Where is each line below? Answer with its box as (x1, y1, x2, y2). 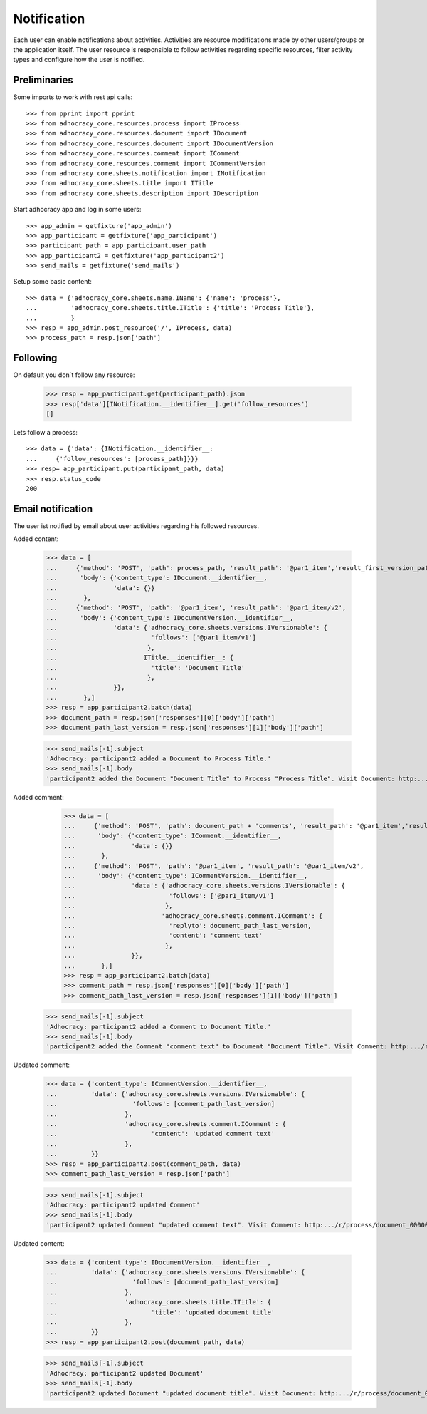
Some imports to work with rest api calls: (13, 93, 133, 101)
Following (13, 352, 58, 364)
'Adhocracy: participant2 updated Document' (46, 1369, 204, 1377)
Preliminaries (13, 74, 74, 86)
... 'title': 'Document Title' (46, 664, 246, 671)
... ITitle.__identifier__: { (46, 654, 234, 662)
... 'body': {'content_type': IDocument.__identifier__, (46, 574, 268, 582)
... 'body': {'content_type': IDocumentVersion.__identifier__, (46, 614, 294, 621)
